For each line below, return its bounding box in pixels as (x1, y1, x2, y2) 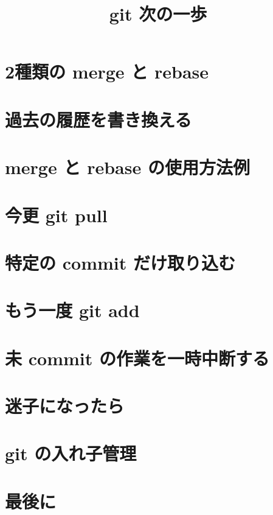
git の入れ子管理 (5, 441, 137, 466)
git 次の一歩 (109, 1, 207, 26)
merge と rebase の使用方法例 (5, 155, 250, 180)
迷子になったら (5, 393, 125, 418)
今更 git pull (5, 202, 108, 227)
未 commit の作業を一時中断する (5, 345, 269, 370)
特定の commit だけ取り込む (5, 250, 235, 275)
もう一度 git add (5, 298, 140, 323)
